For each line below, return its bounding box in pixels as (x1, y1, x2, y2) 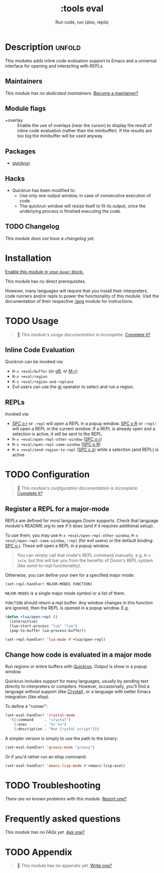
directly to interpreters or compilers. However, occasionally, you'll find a (5, 683, 150, 689)
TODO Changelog (5, 223, 60, 231)
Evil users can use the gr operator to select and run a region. (12, 384, 134, 390)
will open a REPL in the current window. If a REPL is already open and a (12, 426, 155, 432)
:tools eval (60, 3, 104, 14)
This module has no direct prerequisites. (5, 278, 86, 284)
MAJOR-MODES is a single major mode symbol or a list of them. (5, 590, 125, 596)
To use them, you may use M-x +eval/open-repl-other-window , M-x (5, 532, 138, 538)
